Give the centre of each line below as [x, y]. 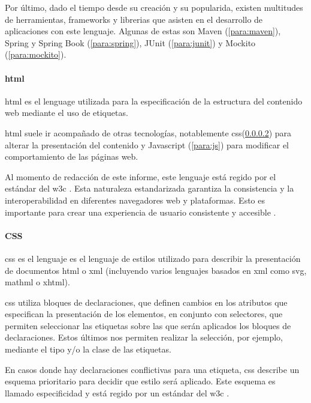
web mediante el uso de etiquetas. [67, 113]
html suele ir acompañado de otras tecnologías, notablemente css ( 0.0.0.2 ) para [148, 132]
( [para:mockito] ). [36, 54]
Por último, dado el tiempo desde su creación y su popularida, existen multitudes [154, 7]
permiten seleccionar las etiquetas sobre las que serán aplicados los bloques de [148, 325]
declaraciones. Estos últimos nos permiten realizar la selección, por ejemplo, [144, 337]
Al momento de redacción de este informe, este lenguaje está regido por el [141, 176]
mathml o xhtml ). [37, 282]
